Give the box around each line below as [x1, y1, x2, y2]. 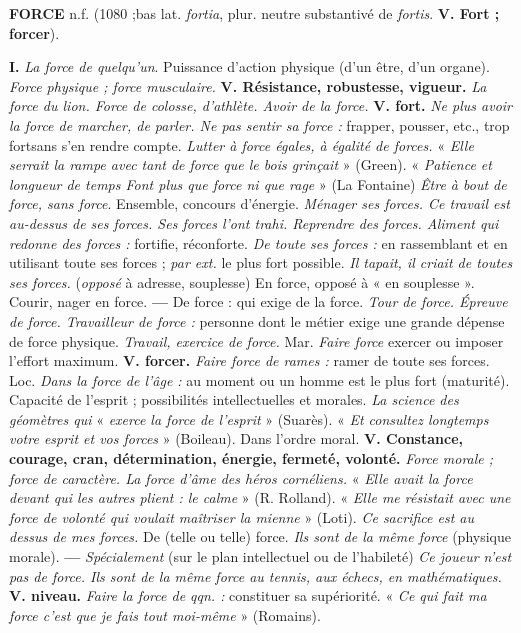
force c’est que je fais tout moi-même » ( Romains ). [9, 604, 321, 625]
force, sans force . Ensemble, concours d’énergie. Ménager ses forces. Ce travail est [9, 193, 510, 214]
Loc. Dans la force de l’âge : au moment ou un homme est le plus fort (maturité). [9, 369, 510, 390]
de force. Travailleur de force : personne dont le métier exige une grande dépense [9, 310, 505, 331]
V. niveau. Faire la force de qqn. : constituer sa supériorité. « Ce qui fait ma [9, 585, 487, 606]
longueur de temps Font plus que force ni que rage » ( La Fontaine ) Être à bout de [9, 173, 507, 194]
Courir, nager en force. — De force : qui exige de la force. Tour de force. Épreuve [9, 291, 508, 312]
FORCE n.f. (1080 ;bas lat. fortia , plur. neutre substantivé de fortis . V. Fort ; [9, 3, 500, 23]
